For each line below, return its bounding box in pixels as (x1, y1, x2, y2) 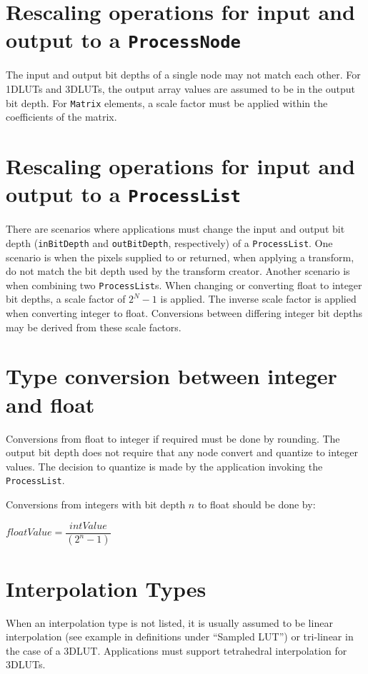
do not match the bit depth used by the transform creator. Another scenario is (6, 263, 350, 278)
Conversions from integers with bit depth (6, 496, 186, 511)
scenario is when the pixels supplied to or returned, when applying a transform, (6, 249, 354, 264)
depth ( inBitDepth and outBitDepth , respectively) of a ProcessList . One (6, 235, 333, 250)
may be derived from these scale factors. (6, 319, 181, 334)
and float (6, 389, 95, 418)
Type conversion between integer (6, 361, 337, 391)
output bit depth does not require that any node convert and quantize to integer (6, 445, 358, 460)
